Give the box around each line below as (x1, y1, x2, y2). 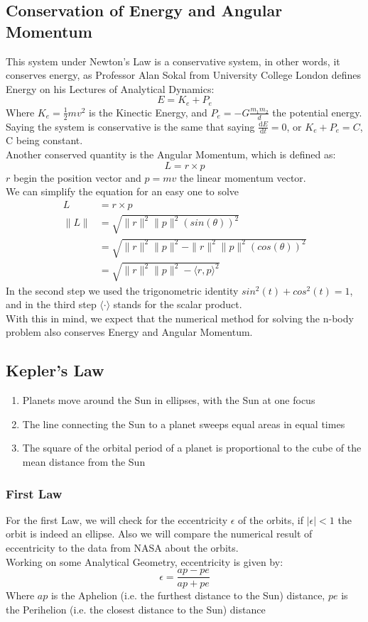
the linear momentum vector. (179, 170, 306, 185)
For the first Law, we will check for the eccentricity (6, 512, 228, 527)
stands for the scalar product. (113, 297, 242, 312)
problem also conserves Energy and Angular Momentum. (6, 324, 253, 339)
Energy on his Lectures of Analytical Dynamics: (6, 81, 215, 96)
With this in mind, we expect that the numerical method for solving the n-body (6, 310, 354, 325)
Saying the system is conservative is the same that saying (6, 119, 255, 133)
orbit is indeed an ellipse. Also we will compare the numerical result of (6, 526, 313, 541)
